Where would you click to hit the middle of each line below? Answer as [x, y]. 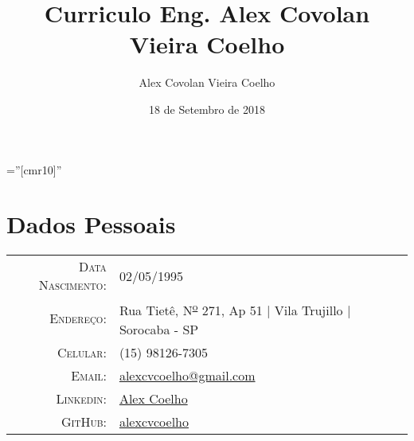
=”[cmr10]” [34, 169]
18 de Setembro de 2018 [207, 109]
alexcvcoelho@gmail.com [187, 375]
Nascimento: [72, 285]
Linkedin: [81, 398]
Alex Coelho [153, 398]
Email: [89, 375]
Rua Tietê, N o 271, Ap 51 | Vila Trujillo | [235, 309]
